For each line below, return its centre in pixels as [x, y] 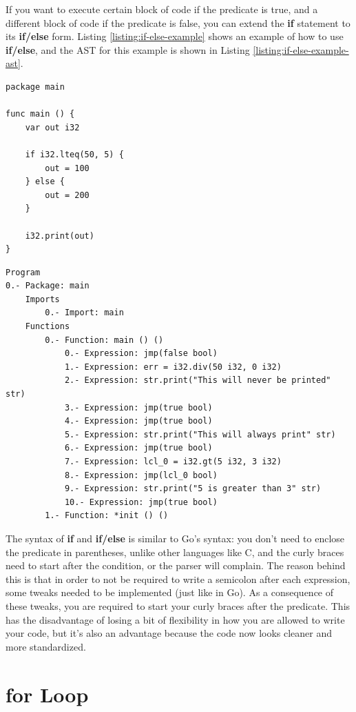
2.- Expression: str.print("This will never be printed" [198, 380]
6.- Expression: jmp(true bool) [138, 448]
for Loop [47, 694]
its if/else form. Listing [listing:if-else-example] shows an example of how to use [175, 36]
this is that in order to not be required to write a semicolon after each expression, [178, 578]
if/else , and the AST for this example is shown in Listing [128, 49]
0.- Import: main [84, 313]
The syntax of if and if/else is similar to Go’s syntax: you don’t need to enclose [175, 538]
